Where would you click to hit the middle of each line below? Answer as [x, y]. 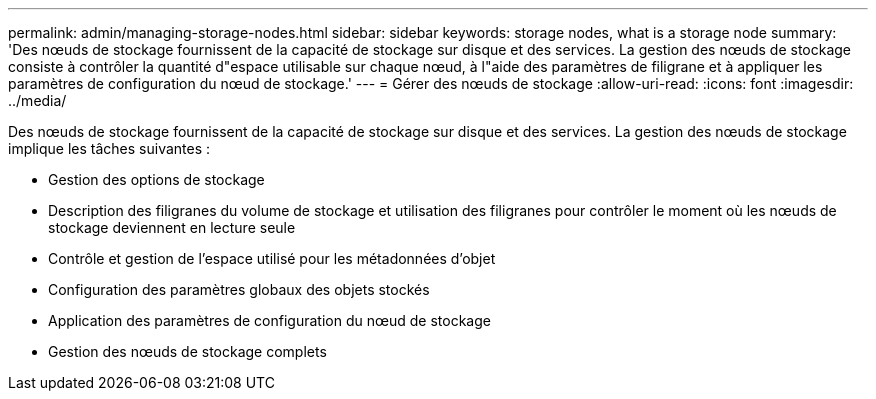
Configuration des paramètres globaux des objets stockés [239, 289]
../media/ [37, 100]
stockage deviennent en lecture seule [172, 227]
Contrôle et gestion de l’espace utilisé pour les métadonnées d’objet [272, 258]
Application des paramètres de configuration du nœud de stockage [269, 320]
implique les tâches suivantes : [109, 148]
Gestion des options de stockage [156, 179]
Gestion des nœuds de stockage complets [187, 351]
